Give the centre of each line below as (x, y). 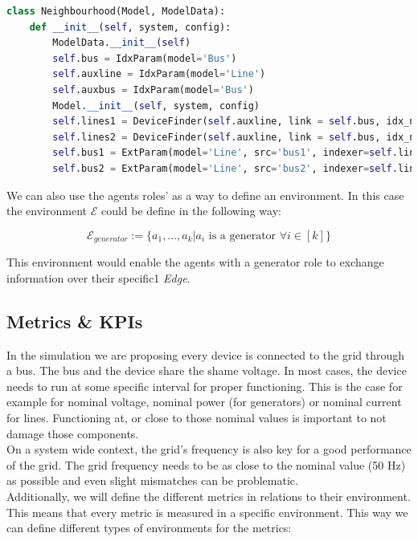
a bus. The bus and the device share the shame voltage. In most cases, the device (207, 370)
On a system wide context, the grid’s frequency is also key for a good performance (209, 449)
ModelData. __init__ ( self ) (122, 43)
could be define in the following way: (191, 211)
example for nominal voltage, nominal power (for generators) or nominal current (204, 402)
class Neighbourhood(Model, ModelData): (116, 11)
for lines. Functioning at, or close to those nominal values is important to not (197, 417)
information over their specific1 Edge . (98, 277)
